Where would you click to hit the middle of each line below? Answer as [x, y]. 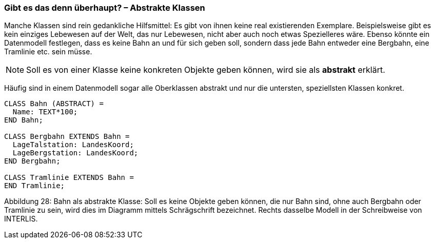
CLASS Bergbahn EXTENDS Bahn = [67, 137]
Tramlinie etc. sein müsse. [48, 52]
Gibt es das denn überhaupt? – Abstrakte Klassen [105, 8]
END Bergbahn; [32, 161]
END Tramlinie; [35, 186]
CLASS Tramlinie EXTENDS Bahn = [69, 178]
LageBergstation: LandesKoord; [75, 153]
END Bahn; [24, 120]
